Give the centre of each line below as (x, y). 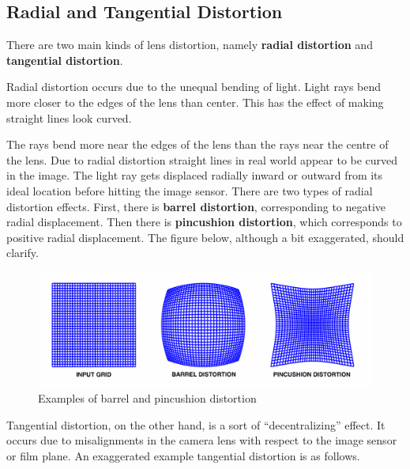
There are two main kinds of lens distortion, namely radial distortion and (190, 45)
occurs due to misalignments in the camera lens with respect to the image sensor (202, 440)
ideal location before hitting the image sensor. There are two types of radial (190, 190)
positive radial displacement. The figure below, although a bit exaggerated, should (205, 237)
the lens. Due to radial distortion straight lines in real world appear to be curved (202, 159)
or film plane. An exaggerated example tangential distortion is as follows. (183, 456)
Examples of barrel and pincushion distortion (147, 398)
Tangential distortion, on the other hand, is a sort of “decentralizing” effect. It (196, 424)
